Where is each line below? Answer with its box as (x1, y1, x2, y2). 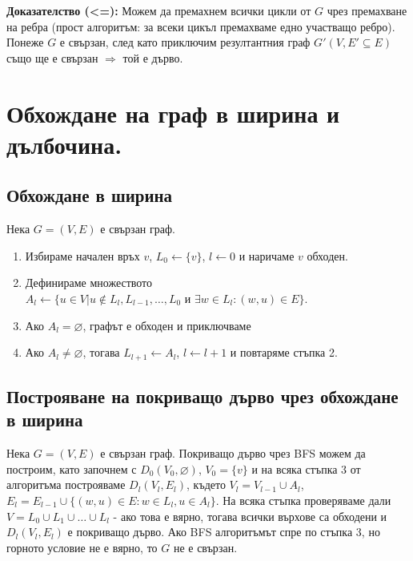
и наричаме (239, 247, 295, 264)
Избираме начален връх (25, 247, 140, 264)
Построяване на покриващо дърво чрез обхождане (6, 383, 399, 408)
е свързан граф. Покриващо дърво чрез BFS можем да (100, 445, 366, 462)
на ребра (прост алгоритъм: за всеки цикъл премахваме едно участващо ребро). (6, 18, 395, 34)
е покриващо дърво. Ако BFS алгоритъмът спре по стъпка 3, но (67, 523, 380, 540)
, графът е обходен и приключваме (82, 317, 251, 333)
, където (186, 476, 226, 493)
